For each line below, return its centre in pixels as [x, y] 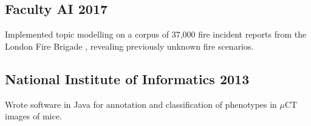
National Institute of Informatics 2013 [127, 78]
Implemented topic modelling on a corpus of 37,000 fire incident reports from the [156, 34]
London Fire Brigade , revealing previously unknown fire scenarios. [129, 46]
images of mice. [33, 116]
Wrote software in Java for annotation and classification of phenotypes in [141, 104]
